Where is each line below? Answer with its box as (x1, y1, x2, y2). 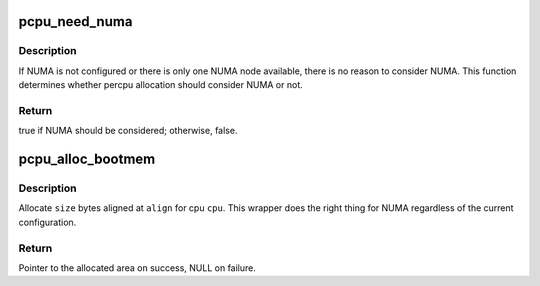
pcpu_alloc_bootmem (18, 151, 156, 168)
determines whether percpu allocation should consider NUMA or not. (18, 79, 304, 91)
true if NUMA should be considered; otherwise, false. (18, 125, 238, 137)
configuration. (18, 216, 77, 228)
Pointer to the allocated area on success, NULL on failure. (18, 261, 257, 274)
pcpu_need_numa (18, 13, 133, 30)
